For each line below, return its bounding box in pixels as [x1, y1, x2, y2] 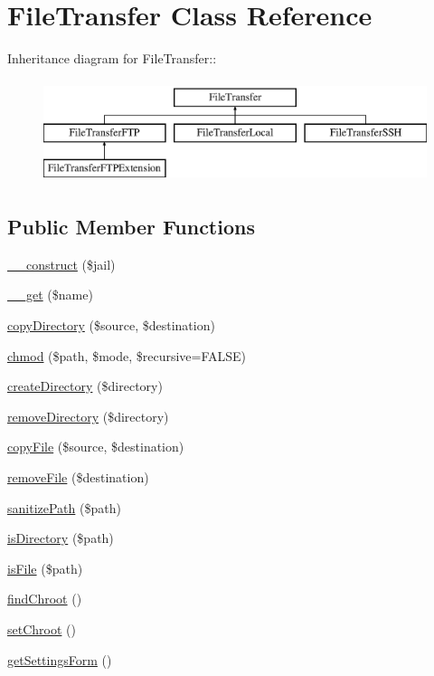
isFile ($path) [7, 558, 83, 577]
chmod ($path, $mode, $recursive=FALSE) [7, 346, 247, 365]
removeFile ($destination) [7, 468, 149, 487]
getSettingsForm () [7, 650, 112, 669]
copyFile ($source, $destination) [7, 437, 184, 456]
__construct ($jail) [7, 254, 116, 273]
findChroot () [7, 589, 82, 608]
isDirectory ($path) [7, 528, 114, 547]
